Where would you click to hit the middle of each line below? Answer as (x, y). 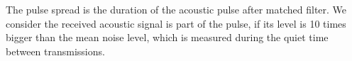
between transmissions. (55, 51)
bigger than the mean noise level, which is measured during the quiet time (167, 37)
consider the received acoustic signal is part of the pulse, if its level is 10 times (176, 23)
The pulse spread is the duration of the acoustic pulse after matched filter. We (176, 9)
